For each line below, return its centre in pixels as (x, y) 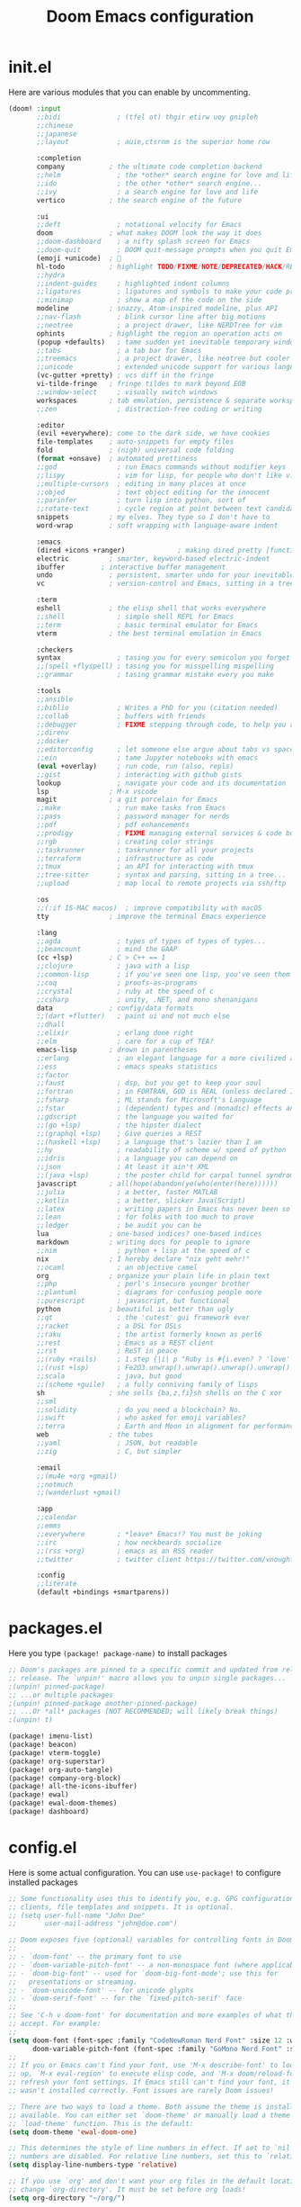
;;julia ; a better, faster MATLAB (127, 1192)
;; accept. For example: (55, 2024)
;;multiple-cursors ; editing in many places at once (141, 483)
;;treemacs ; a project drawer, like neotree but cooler (164, 359)
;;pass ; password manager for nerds (133, 816)
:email (49, 1468)
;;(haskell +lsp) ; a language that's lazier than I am (149, 1142)
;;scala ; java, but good (109, 1376)
